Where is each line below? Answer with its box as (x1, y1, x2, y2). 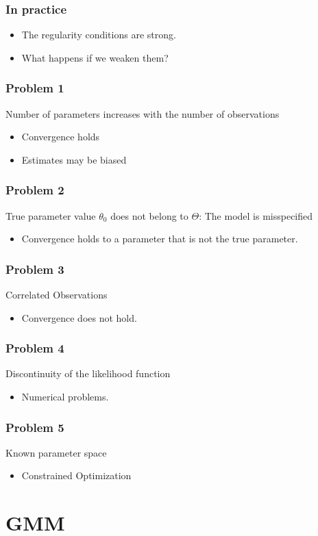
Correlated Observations (5, 288, 108, 302)
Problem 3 (5, 260, 64, 277)
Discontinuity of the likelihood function (5, 366, 171, 381)
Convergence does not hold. (21, 310, 137, 324)
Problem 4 (5, 340, 64, 357)
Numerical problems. (21, 390, 109, 404)
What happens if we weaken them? (21, 50, 169, 64)
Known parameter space (5, 445, 107, 459)
